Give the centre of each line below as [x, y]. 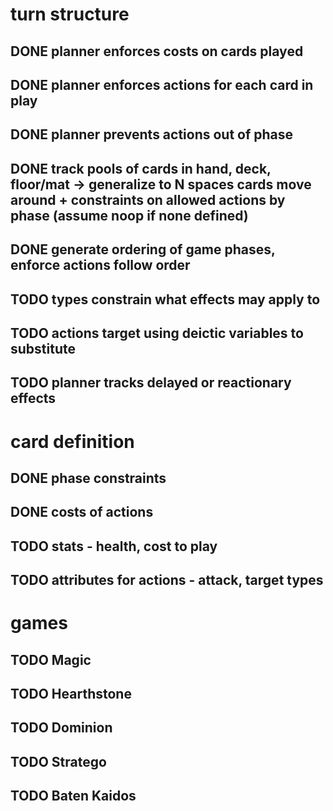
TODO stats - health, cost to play [114, 546]
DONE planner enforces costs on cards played [157, 51]
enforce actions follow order [100, 265]
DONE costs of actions [82, 512]
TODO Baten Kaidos [73, 796]
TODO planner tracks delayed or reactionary [151, 383]
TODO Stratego [58, 761]
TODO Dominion [61, 728]
